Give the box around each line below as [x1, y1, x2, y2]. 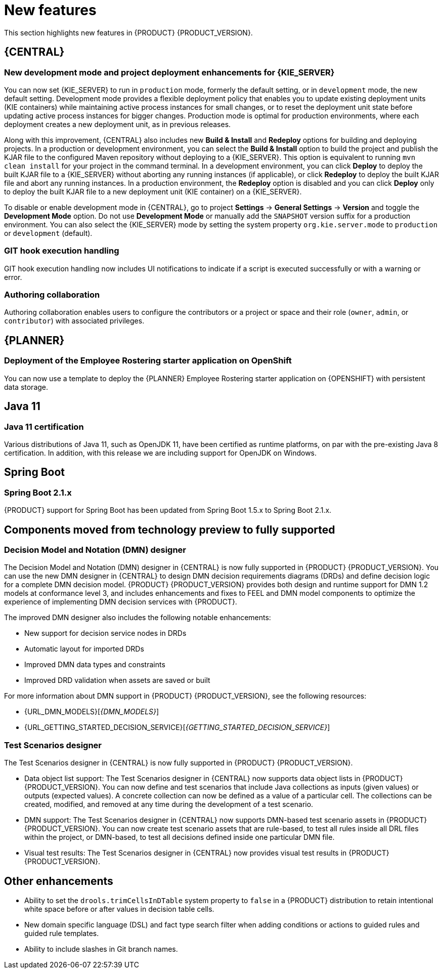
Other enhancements [4, 874, 113, 887]
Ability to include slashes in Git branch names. [24, 944, 178, 953]
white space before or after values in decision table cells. [24, 904, 214, 913]
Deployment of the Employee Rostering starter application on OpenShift [4, 355, 292, 366]
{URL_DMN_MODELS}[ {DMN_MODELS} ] [24, 707, 159, 716]
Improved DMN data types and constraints [24, 660, 165, 669]
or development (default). [4, 228, 93, 237]
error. [4, 272, 22, 281]
